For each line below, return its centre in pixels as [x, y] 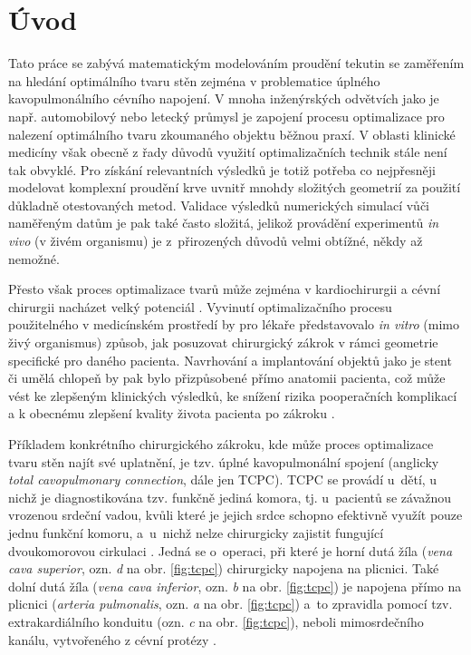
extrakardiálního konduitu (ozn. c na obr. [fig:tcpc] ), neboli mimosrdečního [216, 621]
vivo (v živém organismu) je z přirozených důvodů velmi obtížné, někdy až [216, 241]
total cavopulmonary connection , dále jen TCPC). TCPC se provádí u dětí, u [223, 479]
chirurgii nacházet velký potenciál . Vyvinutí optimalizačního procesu [200, 306]
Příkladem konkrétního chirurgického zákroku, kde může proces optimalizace [221, 444]
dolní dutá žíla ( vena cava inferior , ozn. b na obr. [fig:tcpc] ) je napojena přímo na [235, 586]
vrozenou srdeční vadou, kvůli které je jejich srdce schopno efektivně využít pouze [235, 515]
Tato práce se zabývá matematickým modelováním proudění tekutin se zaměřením [236, 63]
